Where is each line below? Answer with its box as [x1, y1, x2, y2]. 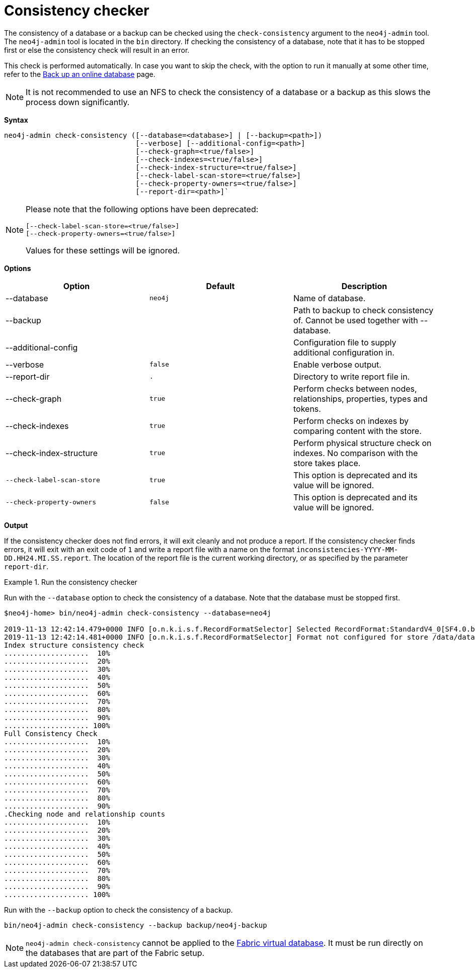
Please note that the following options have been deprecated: [26, 204, 259, 214]
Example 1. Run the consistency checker [4, 577, 137, 586]
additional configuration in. [293, 347, 394, 358]
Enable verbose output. [293, 359, 381, 370]
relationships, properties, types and [293, 393, 428, 404]
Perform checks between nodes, [293, 383, 417, 394]
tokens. [293, 403, 321, 414]
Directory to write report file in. [293, 371, 410, 382]
